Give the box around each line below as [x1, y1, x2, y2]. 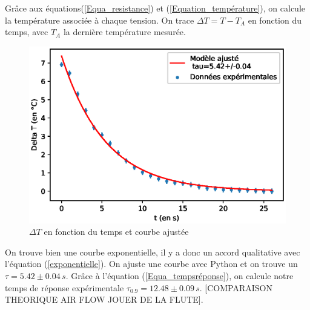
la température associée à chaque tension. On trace [5, 13, 194, 26]
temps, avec [5, 25, 48, 38]
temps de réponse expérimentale [5, 281, 124, 294]
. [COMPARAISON [199, 281, 273, 294]
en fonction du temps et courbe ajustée [44, 225, 189, 238]
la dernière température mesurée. [63, 25, 186, 38]
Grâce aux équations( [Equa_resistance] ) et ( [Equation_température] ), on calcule [5, 2, 306, 14]
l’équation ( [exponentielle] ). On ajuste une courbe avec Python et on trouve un [5, 257, 298, 270]
